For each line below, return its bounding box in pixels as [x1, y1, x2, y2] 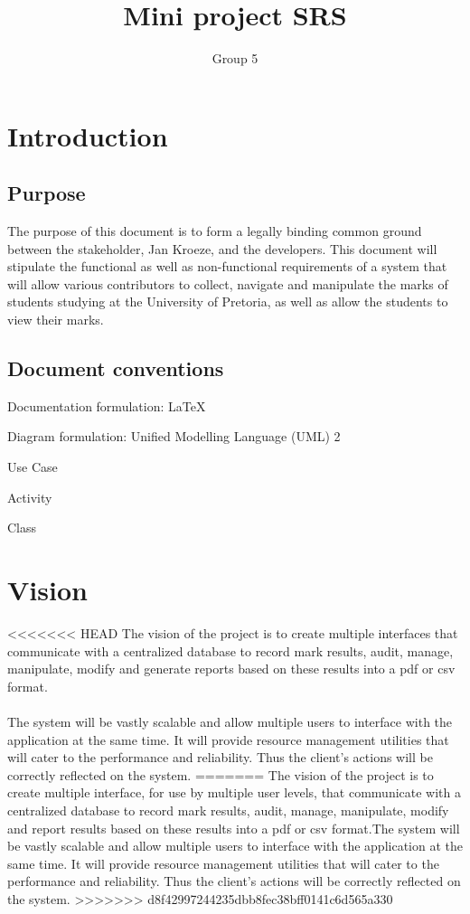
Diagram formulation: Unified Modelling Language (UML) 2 [7, 427, 341, 446]
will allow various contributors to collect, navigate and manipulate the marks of [7, 274, 448, 293]
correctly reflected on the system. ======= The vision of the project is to [7, 765, 434, 784]
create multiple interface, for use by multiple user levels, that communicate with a [7, 783, 462, 802]
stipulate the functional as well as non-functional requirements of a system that [7, 257, 447, 276]
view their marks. [7, 310, 104, 329]
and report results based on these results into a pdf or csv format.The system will [7, 818, 460, 837]
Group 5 [211, 49, 258, 68]
